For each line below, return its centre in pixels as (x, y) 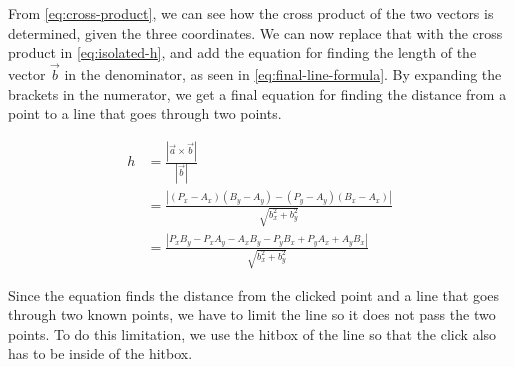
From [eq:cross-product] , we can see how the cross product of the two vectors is (251, 13)
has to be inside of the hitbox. (100, 353)
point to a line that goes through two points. (145, 113)
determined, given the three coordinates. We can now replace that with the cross (255, 32)
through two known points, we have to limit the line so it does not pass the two (252, 314)
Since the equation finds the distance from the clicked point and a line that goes (254, 294)
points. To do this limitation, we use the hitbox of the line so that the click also (252, 333)
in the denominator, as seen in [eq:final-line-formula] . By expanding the (283, 74)
